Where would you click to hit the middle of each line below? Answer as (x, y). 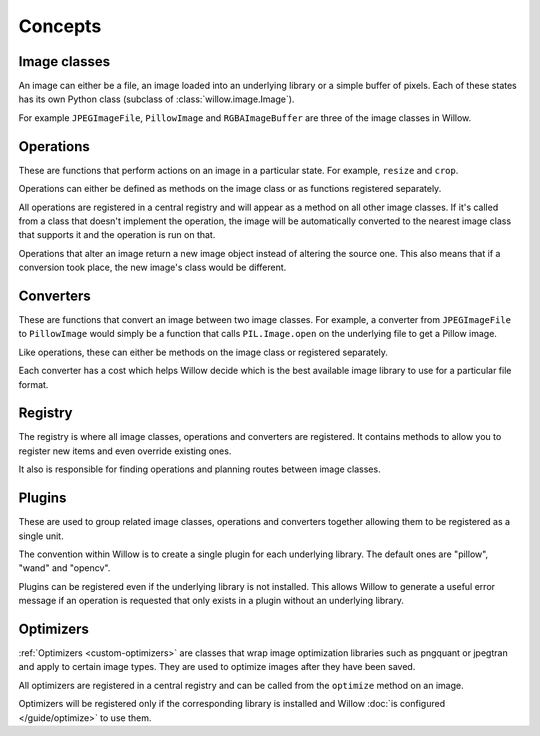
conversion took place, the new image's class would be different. (152, 267)
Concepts (60, 26)
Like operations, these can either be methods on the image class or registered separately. (203, 352)
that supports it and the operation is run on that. (117, 235)
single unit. (41, 536)
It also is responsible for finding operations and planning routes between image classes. (199, 469)
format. (33, 384)
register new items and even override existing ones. (125, 451)
